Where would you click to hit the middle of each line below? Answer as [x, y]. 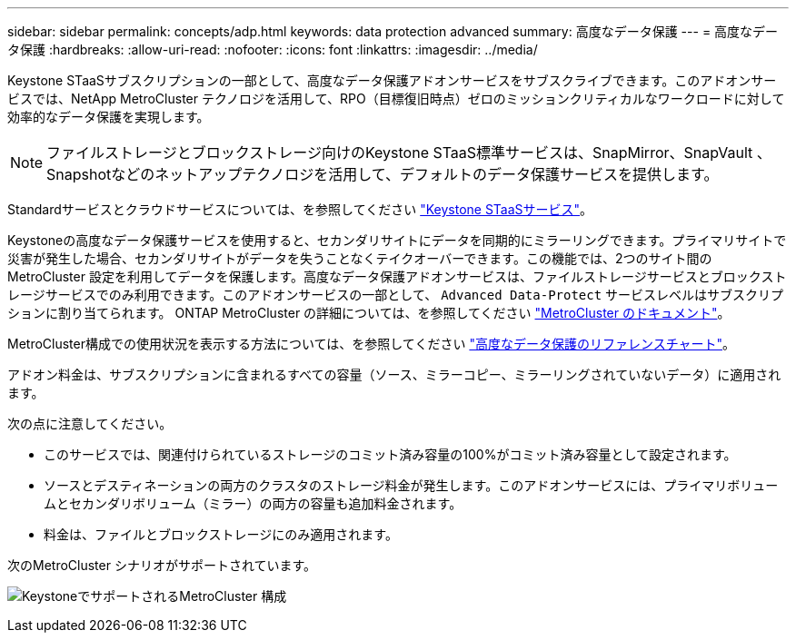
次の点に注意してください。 [90, 423]
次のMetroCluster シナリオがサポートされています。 [162, 565]
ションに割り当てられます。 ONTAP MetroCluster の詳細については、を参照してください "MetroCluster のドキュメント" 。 [369, 313]
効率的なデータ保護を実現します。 [109, 117]
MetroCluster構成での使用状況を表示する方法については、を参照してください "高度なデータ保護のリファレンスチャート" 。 [372, 344]
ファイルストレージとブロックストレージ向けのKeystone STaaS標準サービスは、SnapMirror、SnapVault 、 [409, 153]
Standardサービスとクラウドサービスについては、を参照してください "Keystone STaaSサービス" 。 [300, 209]
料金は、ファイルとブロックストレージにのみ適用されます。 [221, 534]
